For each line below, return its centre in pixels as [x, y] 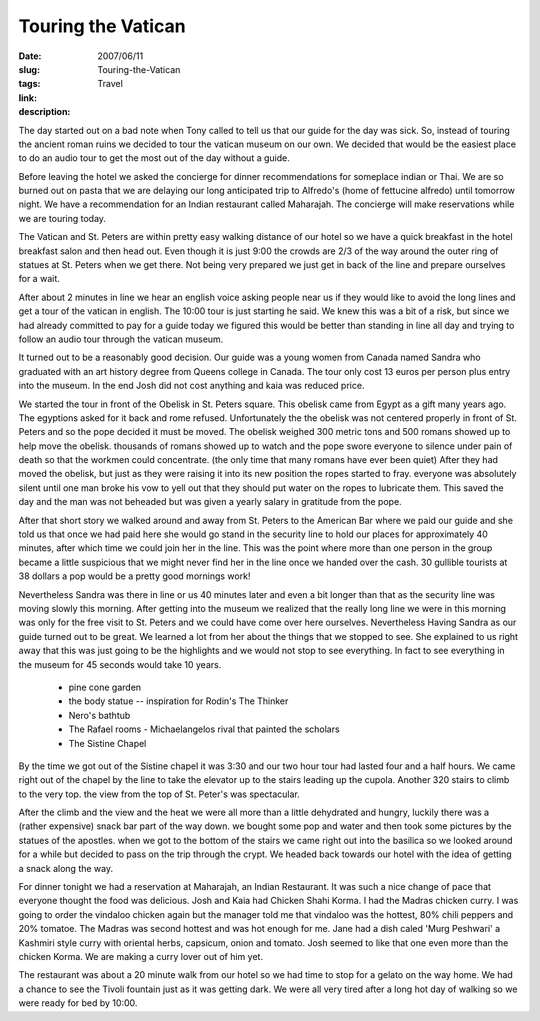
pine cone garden [105, 687]
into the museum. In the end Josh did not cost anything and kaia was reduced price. [191, 386]
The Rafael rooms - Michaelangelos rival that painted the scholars [204, 729]
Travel [110, 84]
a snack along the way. [66, 868]
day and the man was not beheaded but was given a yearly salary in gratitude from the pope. [210, 502]
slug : [29, 69]
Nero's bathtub [99, 715]
